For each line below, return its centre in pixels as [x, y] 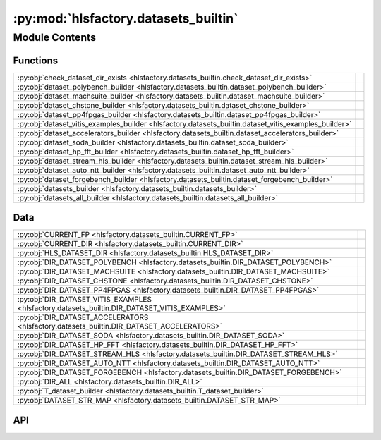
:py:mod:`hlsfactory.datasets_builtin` [126, 18]
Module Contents [55, 37]
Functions [36, 60]
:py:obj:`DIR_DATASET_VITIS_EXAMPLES [84, 300]
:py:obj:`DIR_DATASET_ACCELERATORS [83, 317]
